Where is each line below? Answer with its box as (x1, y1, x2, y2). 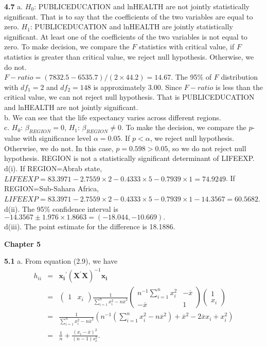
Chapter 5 (4, 238, 41, 249)
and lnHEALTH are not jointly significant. (4, 101, 138, 112)
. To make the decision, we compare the (121, 122, 246, 133)
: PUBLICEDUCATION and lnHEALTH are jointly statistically (30, 21, 233, 32)
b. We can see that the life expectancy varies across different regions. (4, 112, 221, 122)
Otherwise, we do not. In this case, (4, 142, 114, 153)
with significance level (23, 132, 92, 143)
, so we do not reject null (168, 142, 246, 153)
